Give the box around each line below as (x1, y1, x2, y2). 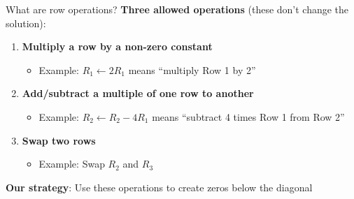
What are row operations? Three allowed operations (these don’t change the (6, 2, 349, 16)
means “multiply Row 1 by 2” (128, 62, 256, 77)
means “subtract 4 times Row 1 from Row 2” (152, 109, 345, 124)
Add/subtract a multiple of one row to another (22, 86, 254, 101)
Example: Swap (38, 156, 105, 171)
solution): (6, 15, 46, 30)
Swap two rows (22, 133, 96, 147)
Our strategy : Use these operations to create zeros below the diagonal (6, 179, 313, 194)
